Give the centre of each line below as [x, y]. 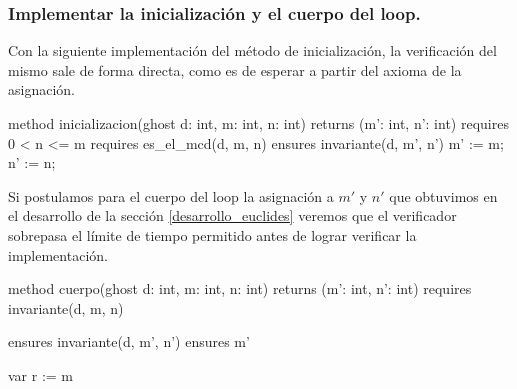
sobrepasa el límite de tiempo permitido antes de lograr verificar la [212, 234]
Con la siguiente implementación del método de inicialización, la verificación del [252, 50]
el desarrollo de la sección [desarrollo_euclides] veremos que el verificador [232, 215]
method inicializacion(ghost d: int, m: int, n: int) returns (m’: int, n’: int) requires [258, 123]
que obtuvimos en [443, 195]
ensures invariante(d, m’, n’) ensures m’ [129, 341]
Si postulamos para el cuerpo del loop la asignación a [171, 195]
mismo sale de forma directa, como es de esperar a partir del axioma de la [235, 69]
